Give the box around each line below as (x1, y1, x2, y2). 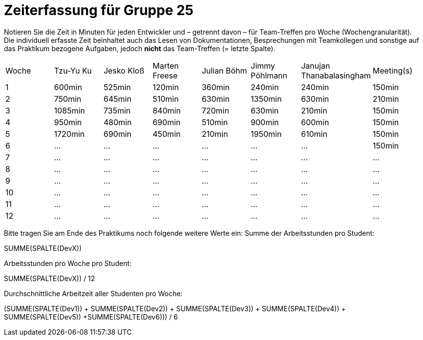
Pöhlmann (250, 70, 288, 80)
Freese (153, 70, 178, 80)
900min (250, 117, 279, 127)
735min (103, 105, 131, 115)
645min (103, 94, 132, 104)
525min (103, 82, 131, 92)
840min (153, 105, 181, 115)
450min (153, 129, 181, 139)
